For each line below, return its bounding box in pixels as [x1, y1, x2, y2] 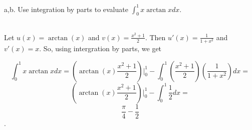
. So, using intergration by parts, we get [39, 43, 162, 54]
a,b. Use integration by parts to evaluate [4, 4, 128, 14]
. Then [145, 32, 166, 42]
